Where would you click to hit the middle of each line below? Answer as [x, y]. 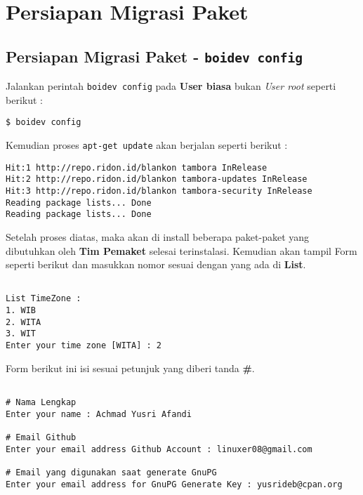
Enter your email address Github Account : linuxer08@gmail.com [159, 449]
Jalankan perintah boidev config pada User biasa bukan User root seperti [171, 86]
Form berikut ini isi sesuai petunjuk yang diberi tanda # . [130, 368]
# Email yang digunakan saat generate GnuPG [111, 472]
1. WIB [21, 311]
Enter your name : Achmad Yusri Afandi [99, 414]
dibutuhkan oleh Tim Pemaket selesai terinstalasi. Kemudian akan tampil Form [181, 250]
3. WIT [21, 334]
